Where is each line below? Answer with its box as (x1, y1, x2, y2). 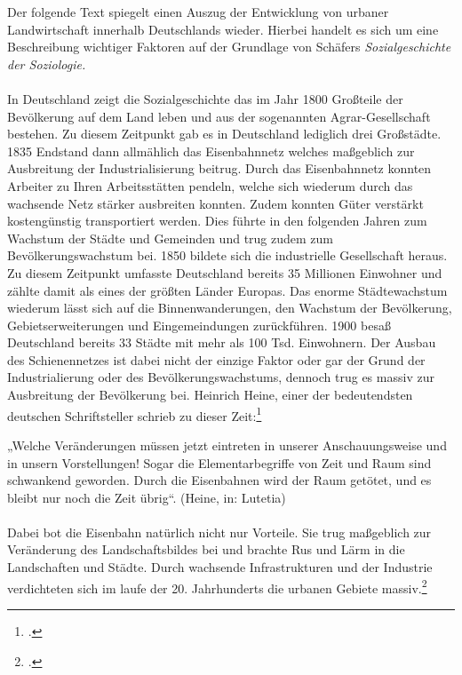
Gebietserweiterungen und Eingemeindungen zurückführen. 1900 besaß (7, 315, 391, 334)
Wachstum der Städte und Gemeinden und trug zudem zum (7, 228, 333, 247)
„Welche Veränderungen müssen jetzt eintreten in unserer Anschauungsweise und (7, 435, 447, 454)
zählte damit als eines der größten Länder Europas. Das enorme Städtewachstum (7, 281, 448, 299)
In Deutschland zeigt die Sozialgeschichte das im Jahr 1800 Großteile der (7, 89, 403, 107)
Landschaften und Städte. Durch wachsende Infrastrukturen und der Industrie (7, 558, 433, 576)
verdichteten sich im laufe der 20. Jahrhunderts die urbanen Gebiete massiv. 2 (7, 576, 427, 597)
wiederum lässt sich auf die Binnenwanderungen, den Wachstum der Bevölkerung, (7, 298, 452, 317)
